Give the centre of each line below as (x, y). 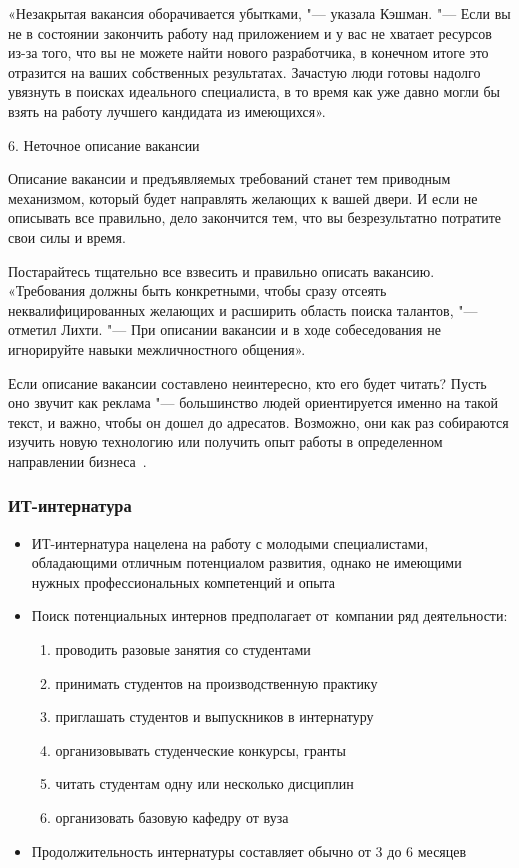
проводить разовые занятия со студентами (183, 649)
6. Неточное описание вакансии (104, 144)
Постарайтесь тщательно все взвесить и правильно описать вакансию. (221, 270)
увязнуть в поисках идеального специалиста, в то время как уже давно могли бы (254, 91)
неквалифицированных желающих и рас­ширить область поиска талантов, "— (243, 309)
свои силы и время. (67, 236)
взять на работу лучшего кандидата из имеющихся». (167, 110)
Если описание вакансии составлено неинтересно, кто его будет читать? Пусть (247, 382)
